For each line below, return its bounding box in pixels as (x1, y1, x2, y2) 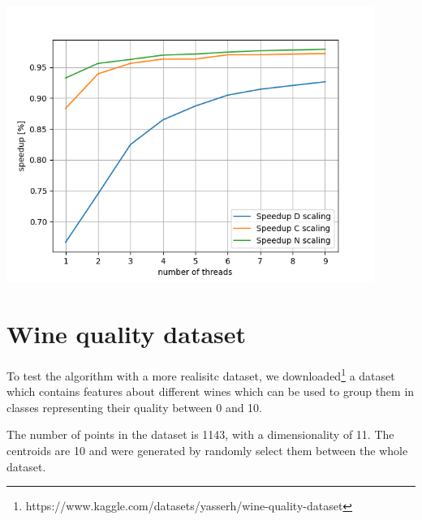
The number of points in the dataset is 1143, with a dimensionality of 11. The (6, 426, 394, 443)
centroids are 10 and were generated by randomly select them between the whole (6, 441, 408, 458)
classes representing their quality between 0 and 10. (6, 398, 263, 415)
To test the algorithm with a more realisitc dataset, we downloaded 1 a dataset (6, 364, 395, 384)
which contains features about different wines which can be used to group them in (6, 383, 415, 400)
